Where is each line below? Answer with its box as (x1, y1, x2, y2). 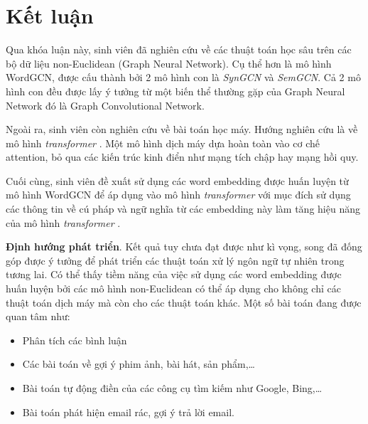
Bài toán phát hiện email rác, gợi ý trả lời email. (22, 404, 234, 419)
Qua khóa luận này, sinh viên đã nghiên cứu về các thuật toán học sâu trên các (6, 42, 352, 57)
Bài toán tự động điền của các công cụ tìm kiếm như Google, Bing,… (22, 381, 323, 395)
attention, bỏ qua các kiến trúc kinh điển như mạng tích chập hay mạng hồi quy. (6, 149, 359, 164)
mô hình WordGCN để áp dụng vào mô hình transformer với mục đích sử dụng (6, 187, 351, 202)
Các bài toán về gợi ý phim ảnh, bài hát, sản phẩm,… (22, 356, 255, 371)
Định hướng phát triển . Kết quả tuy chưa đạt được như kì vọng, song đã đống (6, 239, 362, 254)
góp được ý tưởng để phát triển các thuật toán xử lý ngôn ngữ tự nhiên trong (6, 253, 345, 267)
